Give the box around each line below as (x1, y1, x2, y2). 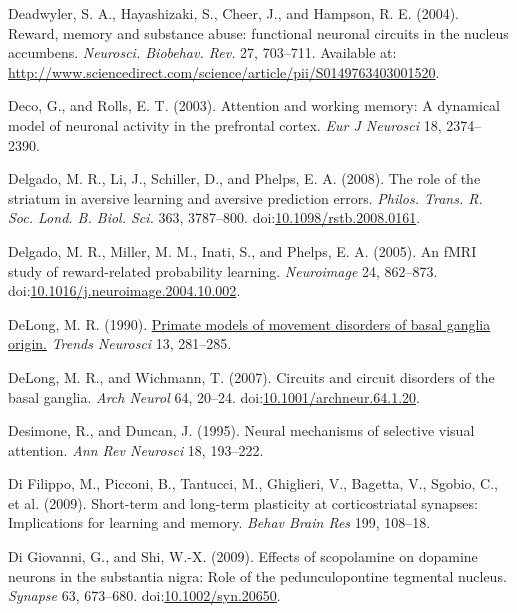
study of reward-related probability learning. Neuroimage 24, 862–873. (8, 260, 438, 281)
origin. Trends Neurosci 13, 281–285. (8, 333, 232, 354)
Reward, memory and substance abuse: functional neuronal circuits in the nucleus (8, 22, 509, 43)
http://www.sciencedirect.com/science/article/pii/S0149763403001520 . (8, 61, 440, 82)
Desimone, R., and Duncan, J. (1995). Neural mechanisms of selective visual (8, 420, 475, 441)
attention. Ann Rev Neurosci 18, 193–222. (8, 439, 264, 460)
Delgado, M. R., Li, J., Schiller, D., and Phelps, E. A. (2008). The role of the (8, 168, 481, 189)
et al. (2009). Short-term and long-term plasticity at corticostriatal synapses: (8, 492, 478, 513)
